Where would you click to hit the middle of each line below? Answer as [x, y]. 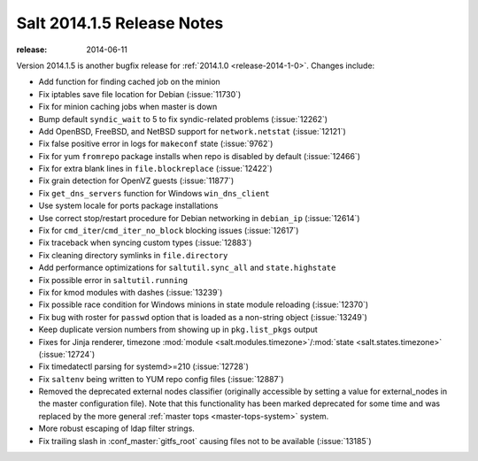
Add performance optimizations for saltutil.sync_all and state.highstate [187, 268]
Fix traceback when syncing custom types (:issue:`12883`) [145, 242]
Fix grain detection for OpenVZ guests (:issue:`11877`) [136, 181]
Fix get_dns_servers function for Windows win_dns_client [154, 193]
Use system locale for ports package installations [128, 206]
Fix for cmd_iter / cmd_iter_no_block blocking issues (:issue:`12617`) [169, 231]
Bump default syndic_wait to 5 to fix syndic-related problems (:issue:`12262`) [183, 119]
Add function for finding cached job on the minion [129, 82]
